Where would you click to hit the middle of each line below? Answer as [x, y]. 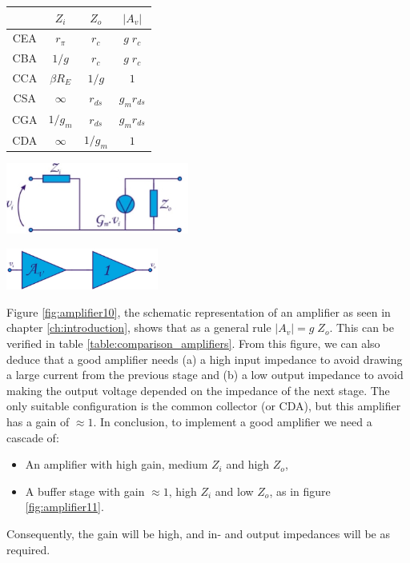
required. [28, 549]
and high [248, 464]
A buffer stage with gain [85, 491]
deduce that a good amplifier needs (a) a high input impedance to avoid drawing [205, 359]
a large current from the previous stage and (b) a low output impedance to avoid [205, 375]
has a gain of [38, 421]
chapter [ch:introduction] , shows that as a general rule [139, 327]
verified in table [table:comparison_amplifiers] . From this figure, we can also [193, 343]
